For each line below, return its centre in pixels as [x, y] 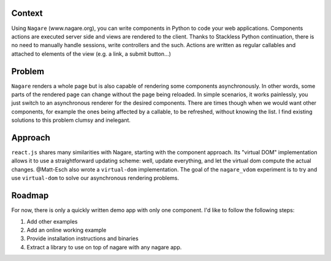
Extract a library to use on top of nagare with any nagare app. [104, 247]
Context [27, 13]
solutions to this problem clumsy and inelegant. [71, 120]
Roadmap [30, 196]
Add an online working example [67, 230]
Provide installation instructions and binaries [83, 238]
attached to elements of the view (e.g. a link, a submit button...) [91, 54]
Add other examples [52, 221]
